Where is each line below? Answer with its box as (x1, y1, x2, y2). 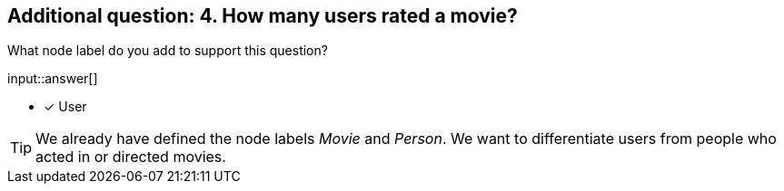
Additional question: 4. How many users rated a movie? (7, 5, 518, 27)
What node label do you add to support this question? (7, 43, 328, 59)
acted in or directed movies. (35, 148, 226, 167)
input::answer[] (7, 71, 98, 87)
